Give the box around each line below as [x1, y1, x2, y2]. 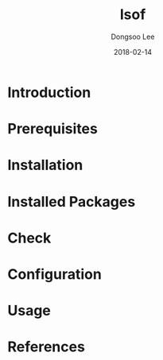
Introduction [7, 83, 91, 101]
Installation [7, 157, 83, 174]
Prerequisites [7, 120, 99, 138]
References [7, 338, 85, 356]
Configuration [7, 265, 103, 283]
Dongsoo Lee [111, 32, 155, 41]
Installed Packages [7, 192, 136, 211]
